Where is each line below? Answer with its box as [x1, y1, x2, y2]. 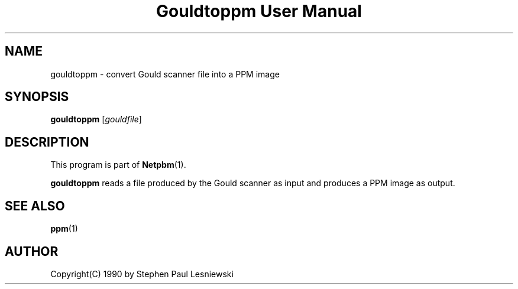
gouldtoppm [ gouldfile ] [50, 114, 142, 125]
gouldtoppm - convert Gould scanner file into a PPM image [50, 69, 280, 79]
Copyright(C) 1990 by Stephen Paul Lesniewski [50, 268, 234, 279]
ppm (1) [50, 223, 78, 234]
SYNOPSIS [5, 89, 69, 105]
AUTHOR [5, 243, 59, 259]
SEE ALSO [5, 198, 65, 213]
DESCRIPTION [5, 134, 89, 150]
